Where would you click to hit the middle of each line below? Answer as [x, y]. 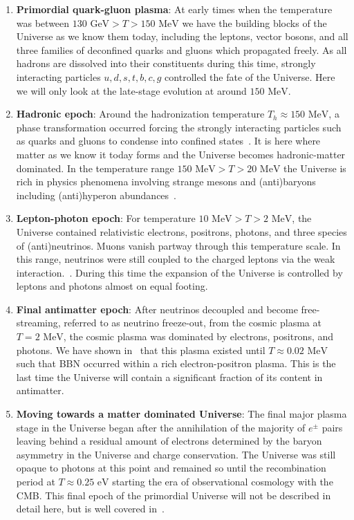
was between [43, 22]
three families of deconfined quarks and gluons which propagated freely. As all [181, 49]
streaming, [38, 323]
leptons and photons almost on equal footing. [112, 286]
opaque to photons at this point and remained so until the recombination [171, 468]
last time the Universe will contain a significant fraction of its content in [169, 377]
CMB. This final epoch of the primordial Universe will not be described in [174, 495]
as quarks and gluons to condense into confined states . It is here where [168, 141]
